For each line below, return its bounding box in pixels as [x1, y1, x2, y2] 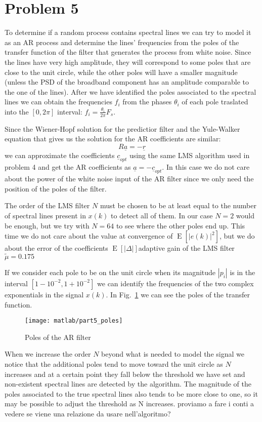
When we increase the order [5, 349, 91, 359]
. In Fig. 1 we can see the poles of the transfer [106, 289, 250, 299]
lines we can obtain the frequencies [5, 96, 112, 107]
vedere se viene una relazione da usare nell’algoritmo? [5, 408, 171, 418]
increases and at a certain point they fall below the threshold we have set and [5, 368, 245, 379]
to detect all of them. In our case [111, 210, 213, 220]
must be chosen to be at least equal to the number [100, 200, 256, 211]
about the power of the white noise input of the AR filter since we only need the [5, 173, 254, 184]
